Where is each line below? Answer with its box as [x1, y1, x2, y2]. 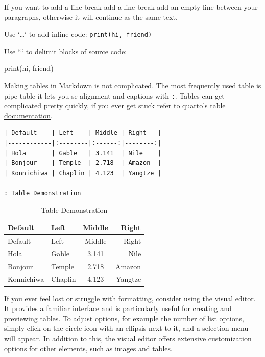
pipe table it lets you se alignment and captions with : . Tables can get [4, 90, 225, 101]
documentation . [4, 110, 53, 121]
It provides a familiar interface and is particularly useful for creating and [4, 303, 232, 314]
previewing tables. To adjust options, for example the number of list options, [4, 313, 244, 323]
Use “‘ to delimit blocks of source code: [4, 45, 127, 56]
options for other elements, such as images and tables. [4, 343, 173, 353]
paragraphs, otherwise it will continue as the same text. [4, 11, 178, 22]
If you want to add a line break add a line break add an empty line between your [4, 2, 258, 12]
